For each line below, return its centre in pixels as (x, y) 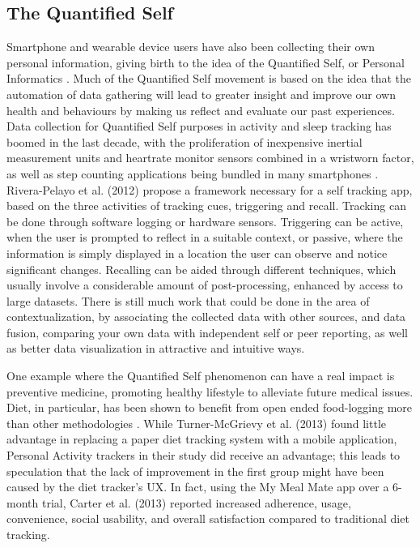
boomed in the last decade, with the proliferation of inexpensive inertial (185, 141)
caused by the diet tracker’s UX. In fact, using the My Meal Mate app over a (198, 487)
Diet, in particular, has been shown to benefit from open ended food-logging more (210, 407)
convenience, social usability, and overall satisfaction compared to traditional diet (208, 518)
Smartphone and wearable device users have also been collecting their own (191, 47)
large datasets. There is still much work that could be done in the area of (188, 300)
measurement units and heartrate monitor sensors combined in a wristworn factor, (210, 158)
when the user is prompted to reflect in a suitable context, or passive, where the (205, 237)
